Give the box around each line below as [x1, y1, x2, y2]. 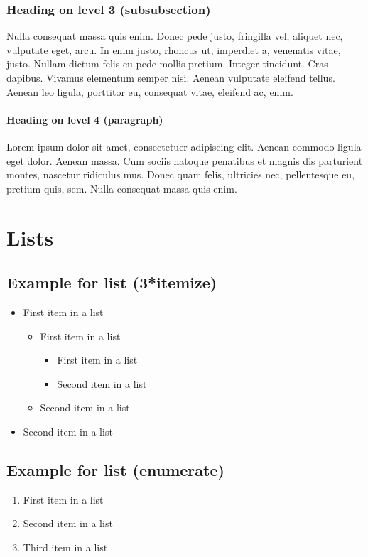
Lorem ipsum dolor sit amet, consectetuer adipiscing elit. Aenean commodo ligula [6, 139, 362, 153]
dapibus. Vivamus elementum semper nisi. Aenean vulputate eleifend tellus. [6, 70, 335, 85]
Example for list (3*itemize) [6, 271, 217, 293]
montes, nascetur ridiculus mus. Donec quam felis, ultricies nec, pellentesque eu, [6, 167, 355, 182]
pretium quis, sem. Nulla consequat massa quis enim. [6, 180, 237, 195]
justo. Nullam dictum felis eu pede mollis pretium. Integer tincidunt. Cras [6, 56, 328, 71]
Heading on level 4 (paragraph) [6, 112, 163, 126]
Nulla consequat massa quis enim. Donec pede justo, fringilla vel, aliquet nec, [6, 28, 343, 43]
